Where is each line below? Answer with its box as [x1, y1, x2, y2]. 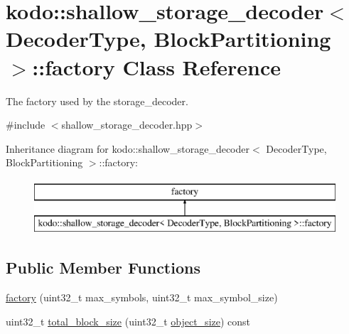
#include [6, 117, 45, 132]
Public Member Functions [6, 257, 200, 279]
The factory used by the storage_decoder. [6, 93, 188, 108]
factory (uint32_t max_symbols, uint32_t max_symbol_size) [6, 290, 278, 305]
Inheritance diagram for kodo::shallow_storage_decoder [6, 141, 249, 156]
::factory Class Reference [32, 52, 281, 81]
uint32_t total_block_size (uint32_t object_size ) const [6, 313, 251, 328]
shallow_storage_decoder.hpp [61, 117, 193, 132]
